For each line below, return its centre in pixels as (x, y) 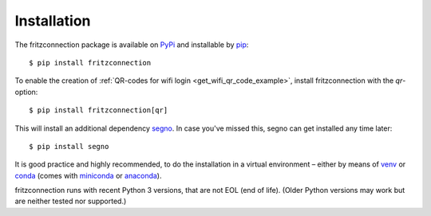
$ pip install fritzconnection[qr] (99, 110)
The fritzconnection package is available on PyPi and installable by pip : (132, 45)
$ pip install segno (69, 146)
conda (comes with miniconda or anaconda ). (88, 175)
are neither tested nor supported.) (71, 201)
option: (26, 92)
